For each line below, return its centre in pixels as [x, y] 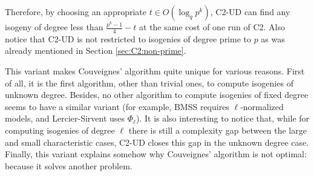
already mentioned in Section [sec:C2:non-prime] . [96, 51]
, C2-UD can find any [250, 11]
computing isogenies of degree [60, 130]
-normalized [262, 106]
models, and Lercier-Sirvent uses [65, 118]
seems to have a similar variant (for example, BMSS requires [117, 106]
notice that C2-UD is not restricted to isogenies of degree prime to [128, 38]
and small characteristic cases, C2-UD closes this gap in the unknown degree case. [157, 142]
